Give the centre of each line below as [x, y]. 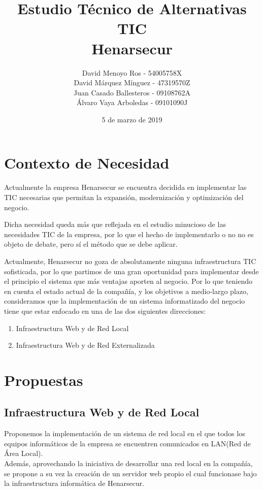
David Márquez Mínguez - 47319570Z [132, 83]
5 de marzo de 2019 [132, 119]
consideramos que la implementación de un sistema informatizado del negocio [125, 301]
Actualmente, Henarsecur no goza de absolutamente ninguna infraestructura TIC [130, 261]
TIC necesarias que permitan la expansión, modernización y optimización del [124, 197]
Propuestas [44, 380]
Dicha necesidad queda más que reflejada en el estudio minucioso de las [115, 224]
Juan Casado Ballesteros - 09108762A [132, 92]
